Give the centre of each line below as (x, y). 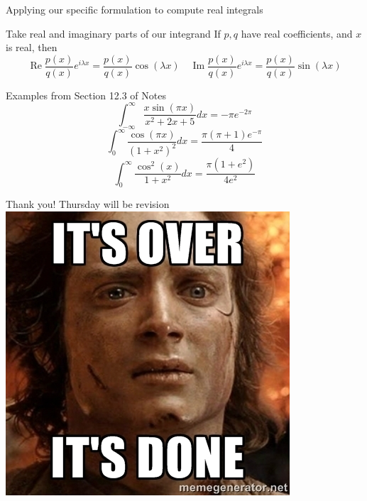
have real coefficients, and (297, 33)
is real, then (32, 47)
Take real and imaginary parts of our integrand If (113, 33)
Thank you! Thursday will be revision (88, 204)
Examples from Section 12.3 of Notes (86, 95)
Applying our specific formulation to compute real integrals (135, 9)
